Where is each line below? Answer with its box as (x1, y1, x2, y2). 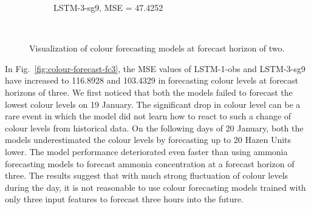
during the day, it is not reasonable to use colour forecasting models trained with (5, 181, 306, 193)
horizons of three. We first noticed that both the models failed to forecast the (5, 85, 293, 98)
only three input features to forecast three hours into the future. (5, 193, 244, 205)
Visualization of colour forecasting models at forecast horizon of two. (29, 42, 285, 55)
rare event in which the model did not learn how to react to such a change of (5, 110, 292, 122)
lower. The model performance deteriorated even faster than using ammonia (5, 145, 288, 158)
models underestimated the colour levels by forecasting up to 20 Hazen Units (5, 133, 292, 146)
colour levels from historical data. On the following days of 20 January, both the (5, 121, 304, 134)
